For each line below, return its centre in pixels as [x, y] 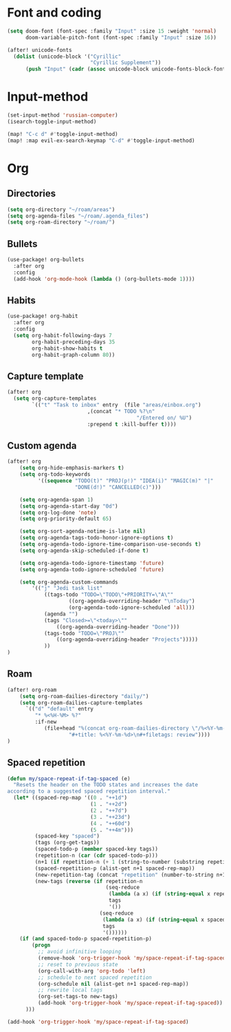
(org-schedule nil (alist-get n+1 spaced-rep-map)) [113, 984]
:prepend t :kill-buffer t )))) [132, 424]
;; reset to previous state [78, 964]
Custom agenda [42, 445]
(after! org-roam [32, 690]
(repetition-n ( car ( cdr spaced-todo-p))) [96, 855]
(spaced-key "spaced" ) [67, 836]
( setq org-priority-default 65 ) [66, 519]
